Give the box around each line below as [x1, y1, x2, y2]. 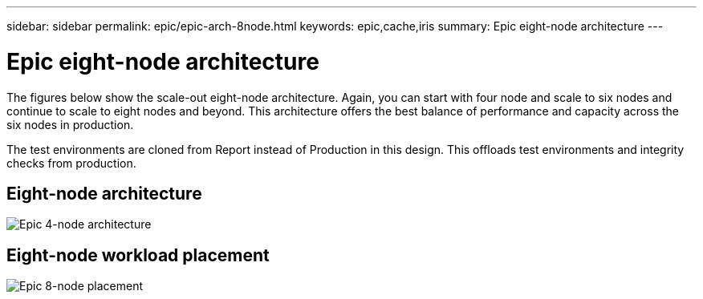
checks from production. [6, 156, 136, 170]
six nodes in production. [6, 117, 134, 131]
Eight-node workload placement [6, 244, 270, 265]
